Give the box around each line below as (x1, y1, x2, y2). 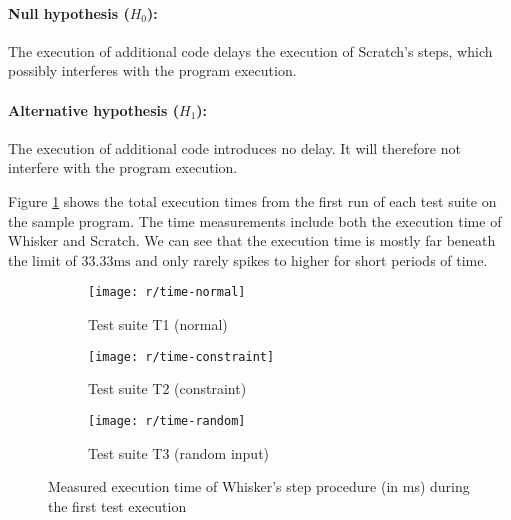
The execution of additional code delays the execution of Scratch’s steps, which (8, 40, 493, 61)
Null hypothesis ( (8, 2, 130, 23)
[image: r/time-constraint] (88, 349, 275, 364)
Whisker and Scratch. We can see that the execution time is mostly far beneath (8, 230, 496, 251)
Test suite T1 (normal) (88, 314, 228, 334)
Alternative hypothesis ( (8, 99, 180, 120)
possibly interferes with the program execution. (8, 60, 297, 81)
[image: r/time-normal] (88, 285, 246, 300)
